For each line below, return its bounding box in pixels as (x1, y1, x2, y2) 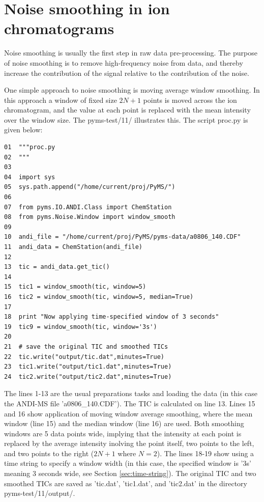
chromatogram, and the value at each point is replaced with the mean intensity (4, 104, 251, 115)
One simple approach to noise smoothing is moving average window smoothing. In (4, 85, 260, 95)
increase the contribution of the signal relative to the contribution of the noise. (4, 67, 249, 78)
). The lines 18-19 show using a (157, 448, 254, 458)
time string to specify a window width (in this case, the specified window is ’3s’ (4, 458, 251, 468)
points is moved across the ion (143, 94, 237, 105)
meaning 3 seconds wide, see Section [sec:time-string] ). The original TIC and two (4, 468, 256, 479)
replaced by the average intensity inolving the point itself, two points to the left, (4, 438, 254, 449)
